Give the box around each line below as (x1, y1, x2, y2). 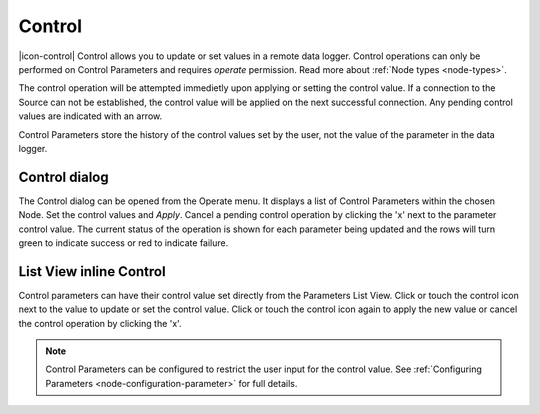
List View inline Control (18, 263, 166, 280)
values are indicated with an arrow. (18, 110, 163, 122)
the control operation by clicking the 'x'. (18, 317, 182, 329)
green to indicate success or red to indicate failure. (18, 236, 229, 249)
